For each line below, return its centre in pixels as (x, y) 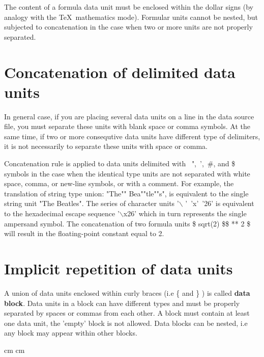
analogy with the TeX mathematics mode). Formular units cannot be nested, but (131, 17)
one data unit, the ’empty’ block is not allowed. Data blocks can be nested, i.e (126, 323)
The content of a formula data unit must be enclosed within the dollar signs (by (129, 7)
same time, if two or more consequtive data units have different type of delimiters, (132, 136)
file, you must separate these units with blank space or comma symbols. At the (127, 126)
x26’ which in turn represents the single (185, 213)
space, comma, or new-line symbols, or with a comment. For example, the (119, 183)
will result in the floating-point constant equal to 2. (84, 233)
